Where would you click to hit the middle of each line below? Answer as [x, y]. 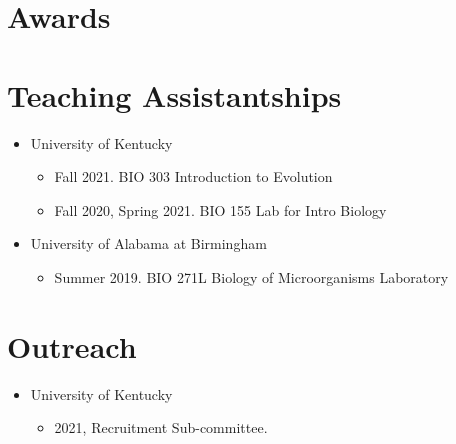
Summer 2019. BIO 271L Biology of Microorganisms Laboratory [251, 276]
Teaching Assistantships [174, 94]
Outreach [72, 345]
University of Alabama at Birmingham [148, 243]
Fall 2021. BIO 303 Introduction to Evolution [193, 176]
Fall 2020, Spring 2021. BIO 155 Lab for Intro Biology [220, 209]
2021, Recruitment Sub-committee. [161, 427]
